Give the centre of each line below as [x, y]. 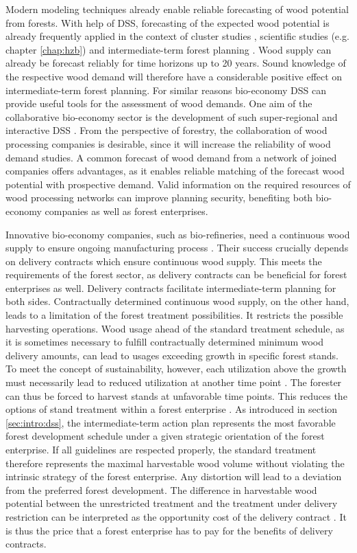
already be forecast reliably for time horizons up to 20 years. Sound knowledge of [176, 63]
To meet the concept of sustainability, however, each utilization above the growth [176, 369]
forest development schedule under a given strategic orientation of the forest [165, 436]
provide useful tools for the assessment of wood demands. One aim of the [159, 103]
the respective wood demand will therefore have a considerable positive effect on [174, 76]
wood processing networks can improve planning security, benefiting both [159, 197]
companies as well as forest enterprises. [126, 211]
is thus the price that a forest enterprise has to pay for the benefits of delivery [169, 530]
